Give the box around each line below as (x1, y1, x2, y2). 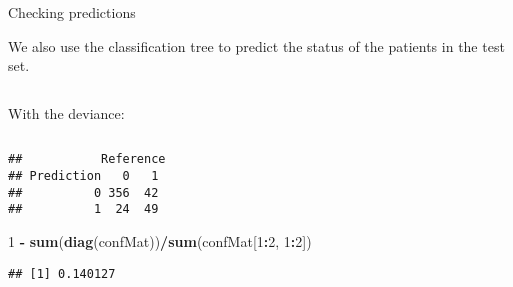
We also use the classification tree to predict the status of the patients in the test (8, 35, 505, 56)
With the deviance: (8, 102, 125, 123)
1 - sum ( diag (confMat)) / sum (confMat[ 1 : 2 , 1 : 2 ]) (8, 231, 312, 251)
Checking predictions (8, 2, 136, 22)
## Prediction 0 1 (8, 169, 159, 184)
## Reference (8, 152, 166, 167)
